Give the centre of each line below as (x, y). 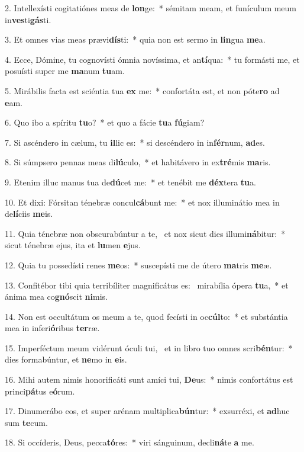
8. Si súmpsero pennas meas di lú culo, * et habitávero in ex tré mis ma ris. (138, 162)
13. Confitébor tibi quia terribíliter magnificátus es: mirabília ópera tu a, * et (147, 285)
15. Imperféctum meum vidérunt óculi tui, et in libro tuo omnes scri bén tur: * (149, 347)
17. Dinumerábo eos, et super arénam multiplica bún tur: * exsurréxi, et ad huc (147, 411)
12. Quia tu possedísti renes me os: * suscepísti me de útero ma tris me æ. (138, 265)
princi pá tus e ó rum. (40, 391)
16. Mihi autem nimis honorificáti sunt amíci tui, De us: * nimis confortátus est (149, 379)
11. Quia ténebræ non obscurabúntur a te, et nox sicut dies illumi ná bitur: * (145, 233)
